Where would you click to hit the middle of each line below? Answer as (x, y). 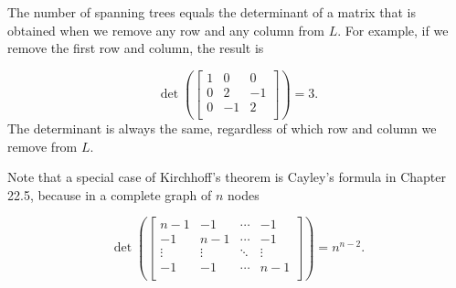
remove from (42, 146)
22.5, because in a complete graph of (110, 194)
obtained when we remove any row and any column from (166, 30)
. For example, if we (393, 30)
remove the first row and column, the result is (136, 48)
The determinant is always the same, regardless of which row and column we (222, 128)
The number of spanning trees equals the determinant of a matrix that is (212, 12)
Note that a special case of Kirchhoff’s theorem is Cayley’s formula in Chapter (227, 177)
